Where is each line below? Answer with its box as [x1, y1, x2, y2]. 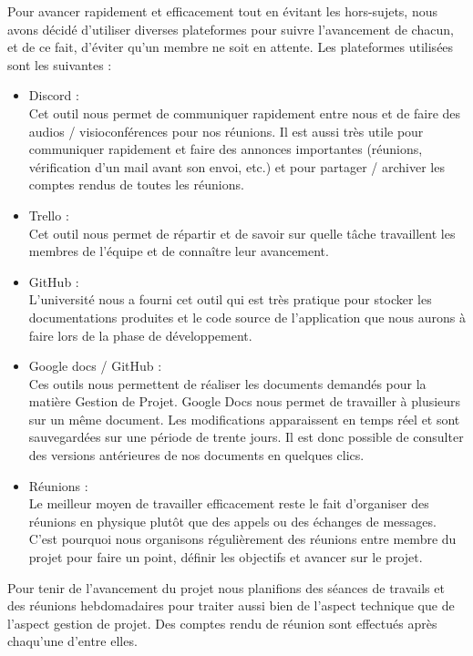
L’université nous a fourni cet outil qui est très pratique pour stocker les [28, 290, 432, 309]
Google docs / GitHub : [28, 356, 162, 375]
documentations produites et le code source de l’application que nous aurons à [28, 307, 467, 326]
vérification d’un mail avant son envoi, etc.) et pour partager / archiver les [28, 157, 445, 176]
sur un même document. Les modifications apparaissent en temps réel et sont [28, 409, 460, 428]
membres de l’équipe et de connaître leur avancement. [28, 241, 329, 261]
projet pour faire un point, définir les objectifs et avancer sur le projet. [28, 548, 423, 567]
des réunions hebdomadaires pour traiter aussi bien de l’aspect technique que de [7, 596, 455, 615]
